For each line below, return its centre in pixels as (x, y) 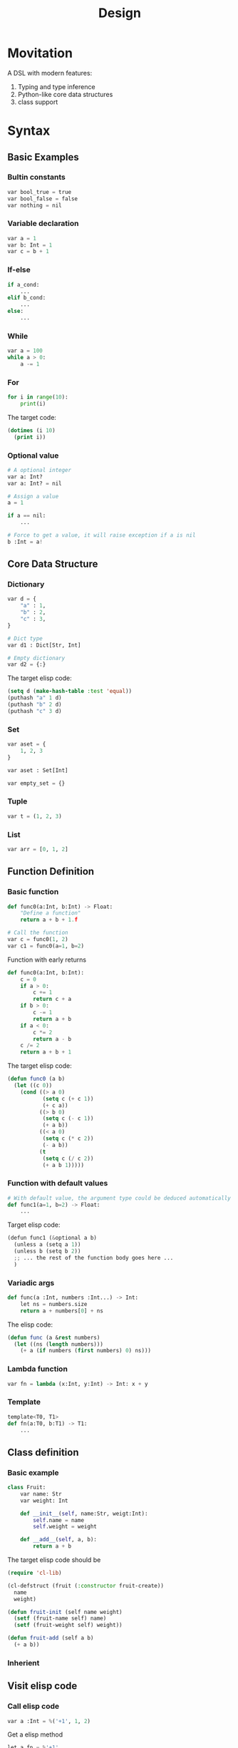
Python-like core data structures (65, 94)
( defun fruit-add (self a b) (51, 1638)
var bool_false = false (43, 199)
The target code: (32, 417)
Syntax (29, 131)
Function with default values (58, 1183)
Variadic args (31, 1282)
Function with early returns (47, 960)
